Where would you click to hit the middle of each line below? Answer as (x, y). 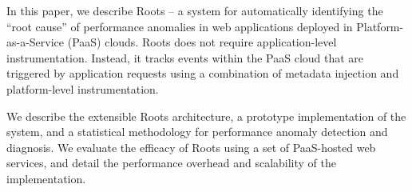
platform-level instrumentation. (83, 88)
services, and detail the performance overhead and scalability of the (171, 163)
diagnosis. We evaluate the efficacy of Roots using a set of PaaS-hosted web (191, 147)
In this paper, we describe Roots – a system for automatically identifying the (195, 10)
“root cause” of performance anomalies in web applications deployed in (180, 26)
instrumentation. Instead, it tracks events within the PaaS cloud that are (185, 57)
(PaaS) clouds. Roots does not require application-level (202, 42)
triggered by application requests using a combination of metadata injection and (203, 73)
